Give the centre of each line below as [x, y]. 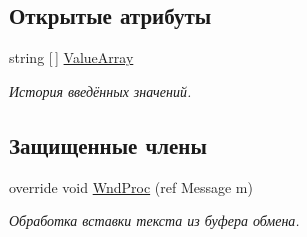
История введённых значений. [100, 90]
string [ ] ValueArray [71, 57]
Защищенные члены [108, 144]
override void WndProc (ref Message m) [131, 186]
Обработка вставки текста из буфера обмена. [154, 220]
